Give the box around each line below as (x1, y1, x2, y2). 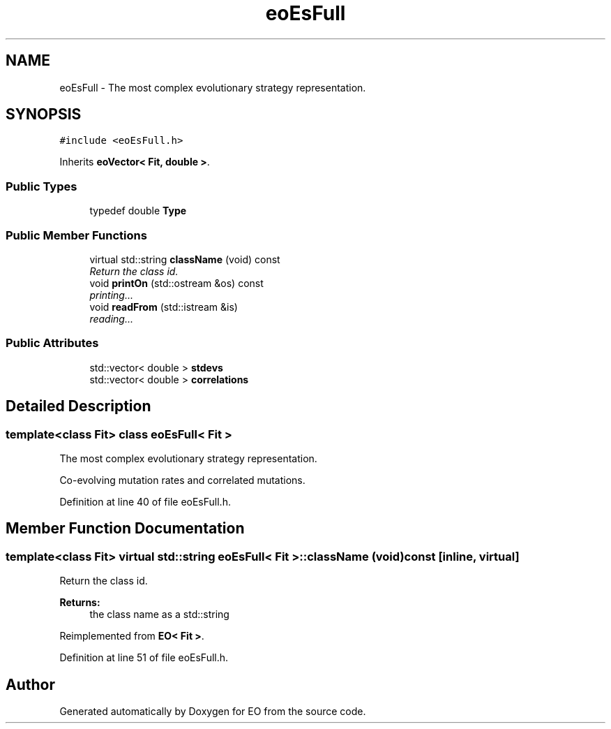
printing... (89, 288, 133, 301)
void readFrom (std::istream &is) (89, 300, 238, 313)
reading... (89, 312, 134, 325)
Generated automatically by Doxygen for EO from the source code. (59, 705, 366, 717)
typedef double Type (89, 205, 187, 217)
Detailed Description (6, 397, 151, 415)
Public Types (6, 179, 77, 193)
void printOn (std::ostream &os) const (89, 277, 264, 289)
